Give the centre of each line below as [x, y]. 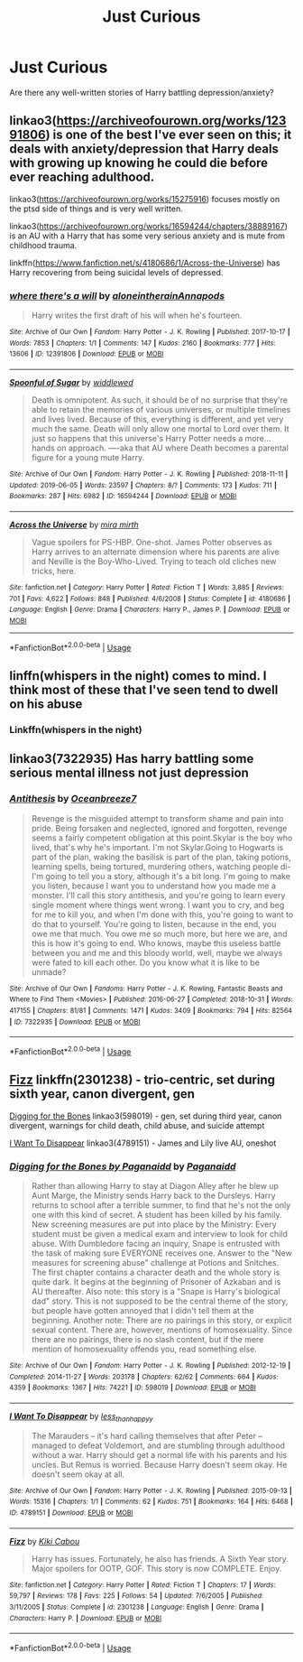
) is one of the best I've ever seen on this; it [169, 135]
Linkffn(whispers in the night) [76, 729]
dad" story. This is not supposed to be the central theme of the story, [160, 1301]
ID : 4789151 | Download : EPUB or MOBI [71, 1513]
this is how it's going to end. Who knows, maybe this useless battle [156, 943]
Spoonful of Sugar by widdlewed [71, 383]
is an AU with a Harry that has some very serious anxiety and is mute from [147, 236]
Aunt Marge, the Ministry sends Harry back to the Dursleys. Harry [154, 1195]
